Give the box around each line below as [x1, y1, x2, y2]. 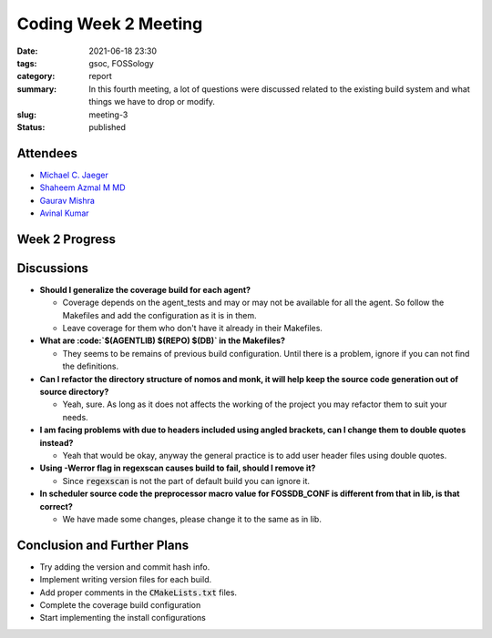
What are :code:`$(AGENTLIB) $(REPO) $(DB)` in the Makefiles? [39, 335, 286, 346]
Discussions [16, 260, 88, 276]
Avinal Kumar [39, 208, 90, 218]
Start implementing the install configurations [39, 613, 207, 623]
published [88, 121, 127, 132]
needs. [62, 411, 88, 422]
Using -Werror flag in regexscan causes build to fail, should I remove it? [39, 462, 316, 473]
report [88, 71, 113, 82]
